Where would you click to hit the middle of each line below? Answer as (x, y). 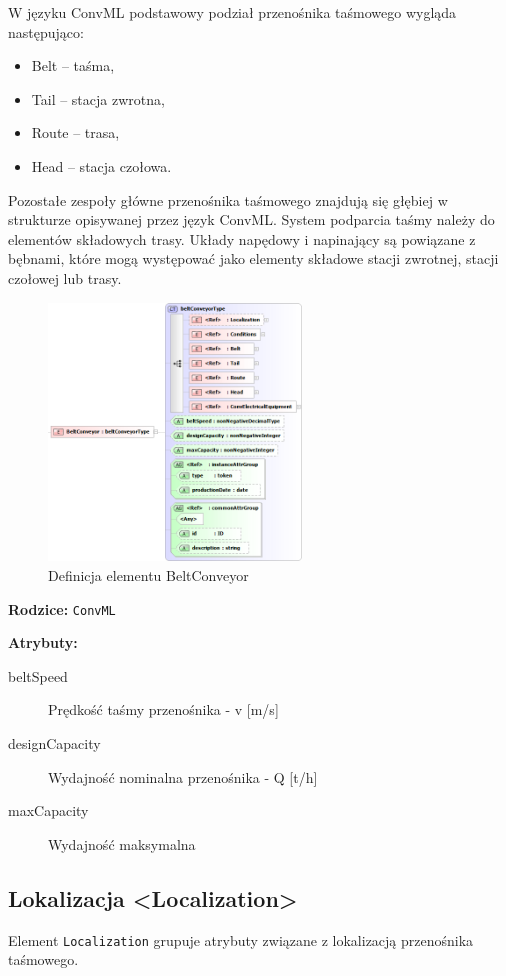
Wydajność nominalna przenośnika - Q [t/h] (183, 776)
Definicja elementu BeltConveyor (148, 574)
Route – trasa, (75, 132)
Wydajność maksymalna (122, 843)
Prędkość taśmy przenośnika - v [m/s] (163, 709)
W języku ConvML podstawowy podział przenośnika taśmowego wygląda (232, 12)
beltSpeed (38, 675)
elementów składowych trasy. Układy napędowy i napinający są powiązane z (242, 238)
